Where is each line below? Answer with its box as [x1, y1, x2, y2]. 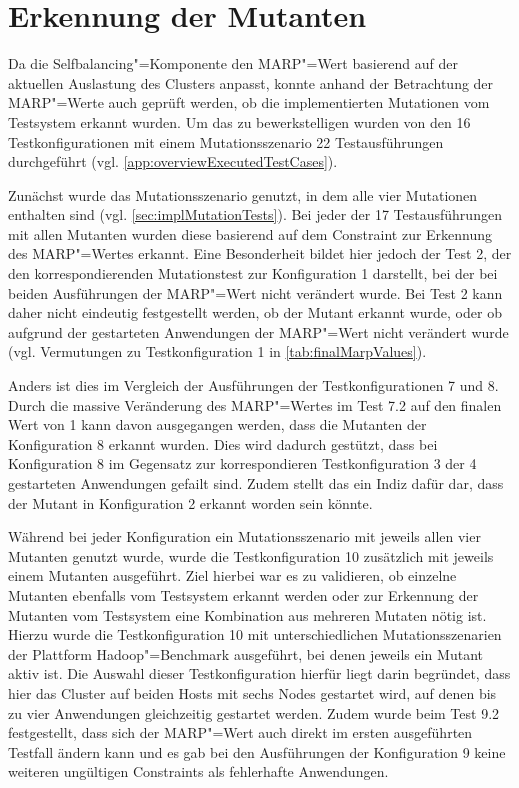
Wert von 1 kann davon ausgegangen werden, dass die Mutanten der [8, 414, 427, 435]
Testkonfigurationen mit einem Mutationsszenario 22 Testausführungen [8, 131, 444, 152]
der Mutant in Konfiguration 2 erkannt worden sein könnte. [8, 492, 373, 513]
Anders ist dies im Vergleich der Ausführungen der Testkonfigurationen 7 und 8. [8, 375, 499, 396]
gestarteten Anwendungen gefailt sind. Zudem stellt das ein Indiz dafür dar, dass [8, 473, 504, 493]
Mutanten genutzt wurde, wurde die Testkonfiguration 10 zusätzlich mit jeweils [8, 545, 494, 566]
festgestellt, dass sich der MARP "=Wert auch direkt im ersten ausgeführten [8, 722, 473, 743]
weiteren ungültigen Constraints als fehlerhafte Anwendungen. [8, 761, 389, 782]
